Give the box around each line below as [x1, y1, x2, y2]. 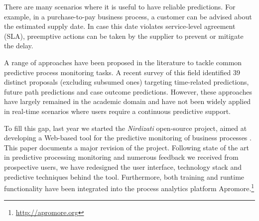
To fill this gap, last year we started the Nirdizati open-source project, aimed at [4, 122, 247, 133]
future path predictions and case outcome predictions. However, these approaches [4, 86, 252, 97]
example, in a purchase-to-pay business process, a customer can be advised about [4, 11, 252, 21]
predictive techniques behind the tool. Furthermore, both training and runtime [4, 171, 245, 182]
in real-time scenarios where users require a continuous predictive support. [4, 106, 231, 116]
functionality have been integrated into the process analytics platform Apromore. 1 [4, 182, 255, 193]
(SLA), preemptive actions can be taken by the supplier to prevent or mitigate [4, 30, 244, 41]
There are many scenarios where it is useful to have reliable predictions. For [4, 1, 236, 11]
